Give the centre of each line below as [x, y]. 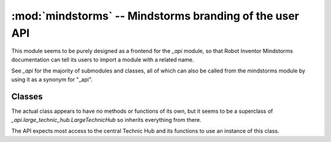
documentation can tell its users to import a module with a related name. [103, 59]
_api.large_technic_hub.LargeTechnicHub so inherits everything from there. [106, 119]
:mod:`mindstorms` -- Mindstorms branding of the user [155, 16]
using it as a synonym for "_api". [52, 79]
